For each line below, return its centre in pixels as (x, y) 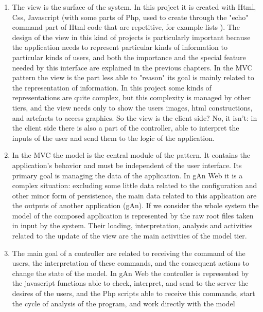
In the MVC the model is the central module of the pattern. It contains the (131, 155)
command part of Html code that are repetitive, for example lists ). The (126, 27)
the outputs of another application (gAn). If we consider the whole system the (135, 205)
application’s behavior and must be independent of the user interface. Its (127, 165)
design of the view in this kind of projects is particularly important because (131, 37)
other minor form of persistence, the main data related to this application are (134, 195)
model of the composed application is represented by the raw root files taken (133, 215)
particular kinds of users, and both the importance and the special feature (129, 57)
